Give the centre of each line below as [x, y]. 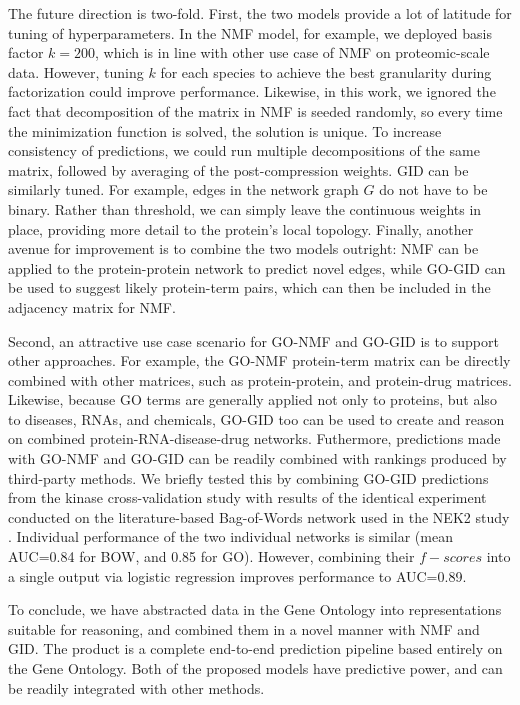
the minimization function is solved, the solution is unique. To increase [225, 130]
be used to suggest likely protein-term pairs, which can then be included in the [249, 287]
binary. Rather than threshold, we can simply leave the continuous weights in [245, 208]
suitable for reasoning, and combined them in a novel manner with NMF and [244, 628]
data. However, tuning [76, 71]
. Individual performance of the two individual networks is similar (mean [230, 536]
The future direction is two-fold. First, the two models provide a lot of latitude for [260, 13]
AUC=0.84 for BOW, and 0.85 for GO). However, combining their [211, 556]
